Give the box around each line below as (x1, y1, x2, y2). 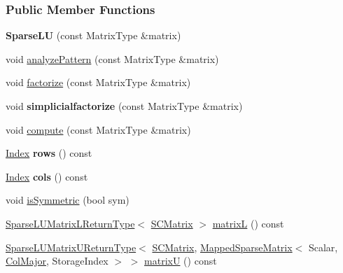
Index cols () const (6, 169, 88, 183)
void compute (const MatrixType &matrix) (6, 122, 191, 136)
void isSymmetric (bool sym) (6, 192, 129, 207)
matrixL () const (212, 216, 284, 230)
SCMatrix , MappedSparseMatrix (152, 239, 293, 254)
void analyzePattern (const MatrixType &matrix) (6, 51, 219, 66)
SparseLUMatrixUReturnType (6, 239, 136, 254)
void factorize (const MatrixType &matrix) (6, 75, 191, 90)
